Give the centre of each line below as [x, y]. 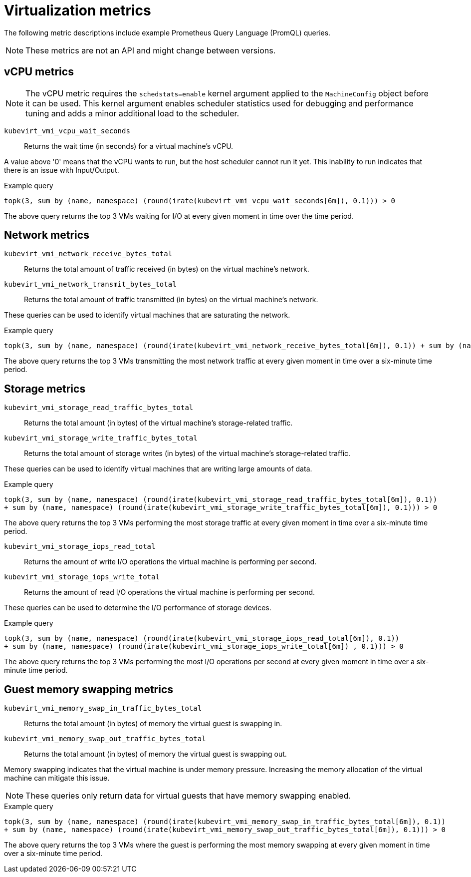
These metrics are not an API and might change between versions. [151, 50]
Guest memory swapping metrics [89, 689]
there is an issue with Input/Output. [62, 170]
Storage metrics [45, 389]
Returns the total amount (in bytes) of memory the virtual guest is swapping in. [153, 724]
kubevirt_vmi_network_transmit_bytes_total [90, 284]
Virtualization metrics [78, 10]
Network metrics [47, 235]
